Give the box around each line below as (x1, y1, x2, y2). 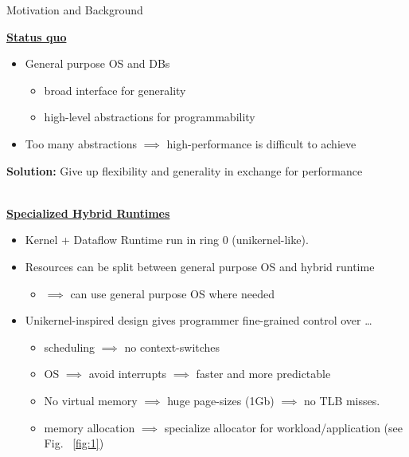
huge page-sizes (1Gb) (167, 392, 275, 408)
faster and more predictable (196, 365, 331, 382)
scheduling (44, 338, 95, 355)
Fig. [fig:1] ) (44, 435, 104, 451)
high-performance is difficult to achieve (166, 135, 356, 152)
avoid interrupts (88, 365, 167, 382)
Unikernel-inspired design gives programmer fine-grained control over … (25, 312, 372, 329)
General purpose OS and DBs (25, 55, 170, 72)
